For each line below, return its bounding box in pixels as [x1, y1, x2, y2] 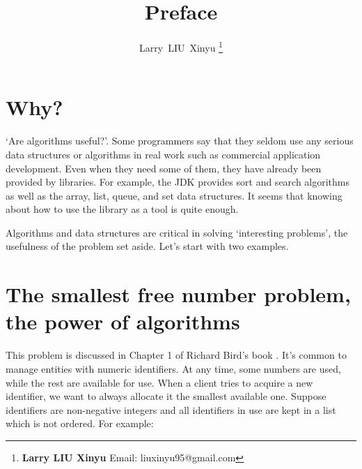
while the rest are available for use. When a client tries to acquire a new [6, 375, 313, 389]
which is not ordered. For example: [6, 416, 154, 431]
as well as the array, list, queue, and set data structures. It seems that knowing [6, 188, 343, 202]
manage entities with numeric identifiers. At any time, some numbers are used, [6, 361, 341, 375]
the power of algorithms [6, 307, 240, 336]
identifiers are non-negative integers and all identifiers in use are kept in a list [6, 402, 336, 417]
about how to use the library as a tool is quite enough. [6, 202, 239, 216]
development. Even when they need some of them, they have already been [6, 161, 322, 175]
